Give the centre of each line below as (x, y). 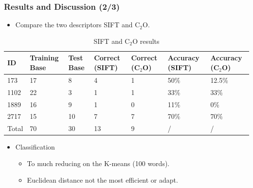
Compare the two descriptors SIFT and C (78, 25)
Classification (35, 147)
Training (44, 58)
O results (146, 41)
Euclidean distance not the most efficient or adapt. (102, 179)
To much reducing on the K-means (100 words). (98, 163)
